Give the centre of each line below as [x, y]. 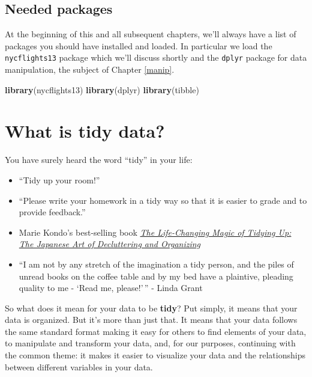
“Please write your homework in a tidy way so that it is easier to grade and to [163, 200]
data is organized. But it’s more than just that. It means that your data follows [151, 320]
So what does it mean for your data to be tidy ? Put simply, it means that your [151, 308]
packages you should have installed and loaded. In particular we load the [139, 45]
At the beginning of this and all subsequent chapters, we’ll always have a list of [151, 34]
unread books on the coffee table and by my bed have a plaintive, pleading [156, 276]
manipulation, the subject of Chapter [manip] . [90, 69]
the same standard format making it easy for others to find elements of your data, [156, 331]
